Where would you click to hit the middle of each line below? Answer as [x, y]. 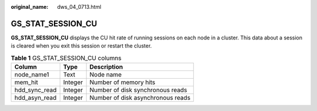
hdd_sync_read [36, 90]
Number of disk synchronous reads [138, 90]
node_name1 [32, 75]
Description [106, 67]
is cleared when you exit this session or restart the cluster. [81, 46]
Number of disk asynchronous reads [140, 98]
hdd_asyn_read [36, 98]
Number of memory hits [122, 82]
